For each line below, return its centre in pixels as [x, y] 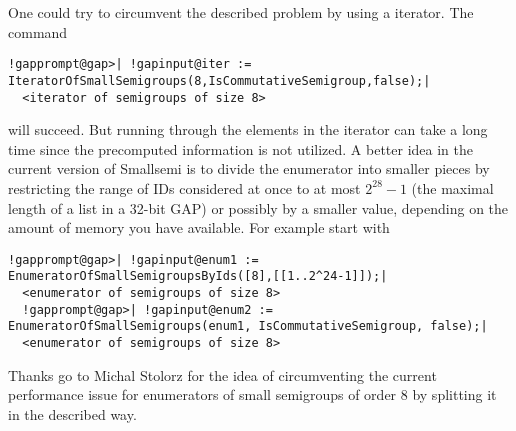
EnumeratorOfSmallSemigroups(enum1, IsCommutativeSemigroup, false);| [248, 326]
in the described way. [72, 413]
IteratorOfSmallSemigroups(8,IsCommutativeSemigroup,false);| [219, 80]
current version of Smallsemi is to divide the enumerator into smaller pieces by [249, 168]
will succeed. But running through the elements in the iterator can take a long [248, 129]
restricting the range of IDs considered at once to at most [184, 187]
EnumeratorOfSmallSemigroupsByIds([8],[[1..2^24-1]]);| [198, 276]
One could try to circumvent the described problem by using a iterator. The [241, 12]
